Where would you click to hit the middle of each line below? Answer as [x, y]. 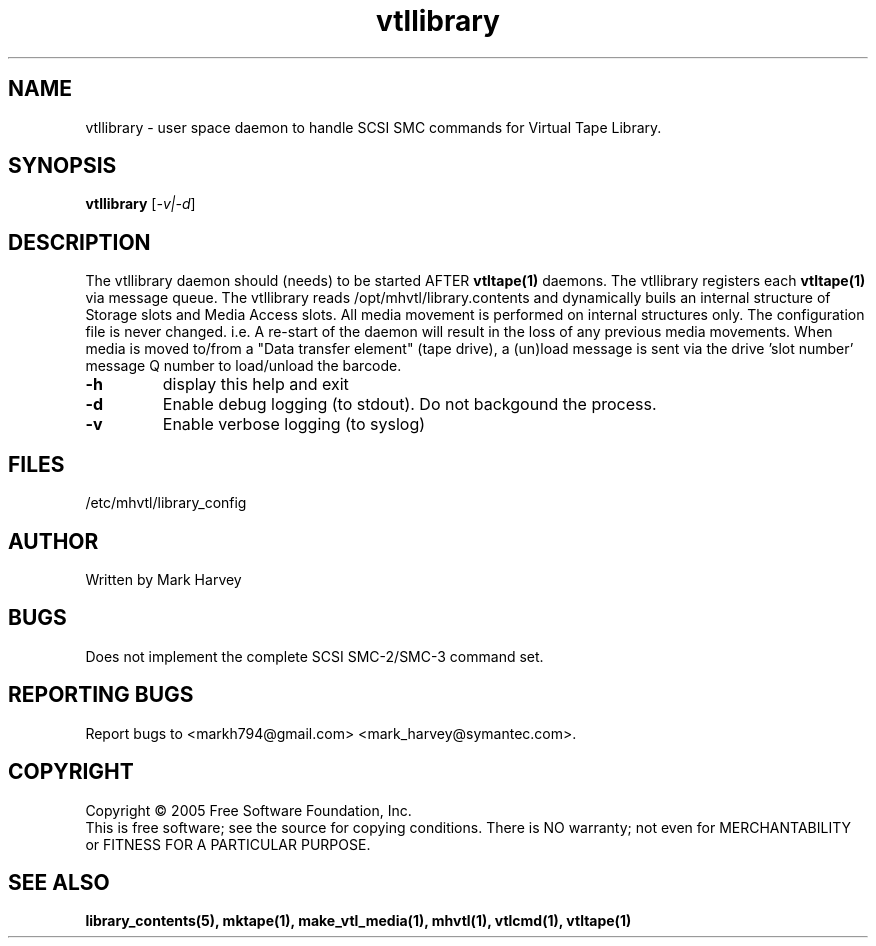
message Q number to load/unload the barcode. [243, 366]
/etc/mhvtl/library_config [166, 503]
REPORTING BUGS [101, 695]
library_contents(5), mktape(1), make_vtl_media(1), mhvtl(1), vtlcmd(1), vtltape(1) [358, 921]
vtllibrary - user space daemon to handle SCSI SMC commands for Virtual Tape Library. [373, 127]
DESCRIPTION [79, 242]
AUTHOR [53, 541]
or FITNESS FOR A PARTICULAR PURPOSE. [228, 844]
